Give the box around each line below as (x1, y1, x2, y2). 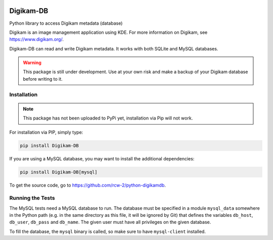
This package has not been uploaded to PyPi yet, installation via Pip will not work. (23, 115, 193, 121)
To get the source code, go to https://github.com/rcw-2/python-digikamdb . (9, 182, 166, 188)
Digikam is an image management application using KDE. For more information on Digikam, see (9, 29, 208, 35)
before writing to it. (23, 76, 63, 82)
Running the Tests (9, 195, 55, 202)
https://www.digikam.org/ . (9, 36, 64, 42)
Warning (23, 59, 41, 66)
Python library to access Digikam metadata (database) (9, 20, 123, 26)
